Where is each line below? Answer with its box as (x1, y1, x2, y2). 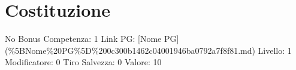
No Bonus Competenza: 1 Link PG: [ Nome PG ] (5, 32, 179, 45)
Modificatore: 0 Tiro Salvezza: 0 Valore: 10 (5, 56, 162, 68)
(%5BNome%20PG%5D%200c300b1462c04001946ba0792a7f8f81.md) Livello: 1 (5, 44, 292, 56)
